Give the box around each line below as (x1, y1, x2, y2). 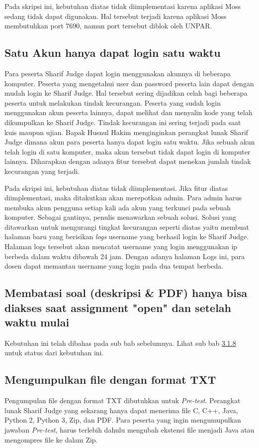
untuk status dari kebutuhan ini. (4, 347, 104, 358)
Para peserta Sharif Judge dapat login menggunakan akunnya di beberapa (4, 68, 231, 78)
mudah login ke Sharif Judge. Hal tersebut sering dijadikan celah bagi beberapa (4, 88, 248, 98)
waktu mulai (4, 314, 70, 330)
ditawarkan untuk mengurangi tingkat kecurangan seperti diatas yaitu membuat (4, 221, 249, 232)
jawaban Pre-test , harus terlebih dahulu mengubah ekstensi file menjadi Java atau (4, 425, 255, 435)
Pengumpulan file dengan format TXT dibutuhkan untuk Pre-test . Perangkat (4, 395, 241, 406)
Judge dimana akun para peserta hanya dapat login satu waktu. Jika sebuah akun (4, 137, 255, 147)
